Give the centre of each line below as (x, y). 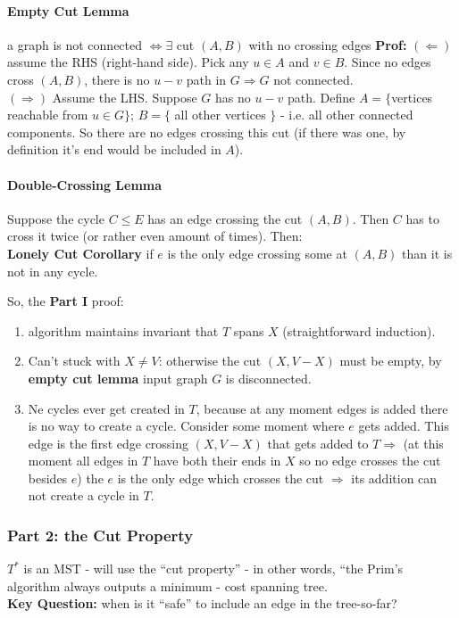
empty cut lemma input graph (118, 378)
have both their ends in (217, 461)
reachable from (48, 115)
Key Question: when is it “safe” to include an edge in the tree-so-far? (202, 603)
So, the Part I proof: (66, 301)
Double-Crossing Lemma (85, 184)
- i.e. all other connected (346, 115)
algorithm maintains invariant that (123, 330)
